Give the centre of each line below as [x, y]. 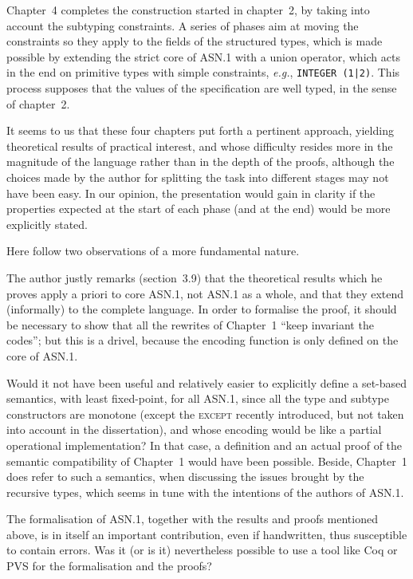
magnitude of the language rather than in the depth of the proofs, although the [201, 161]
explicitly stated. [47, 224]
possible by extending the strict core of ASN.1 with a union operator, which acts [203, 56]
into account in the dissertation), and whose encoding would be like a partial [194, 429]
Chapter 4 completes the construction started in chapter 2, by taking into [188, 10]
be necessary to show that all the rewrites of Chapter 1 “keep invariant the [190, 324]
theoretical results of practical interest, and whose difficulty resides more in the [200, 146]
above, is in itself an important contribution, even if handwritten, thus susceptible [207, 534]
